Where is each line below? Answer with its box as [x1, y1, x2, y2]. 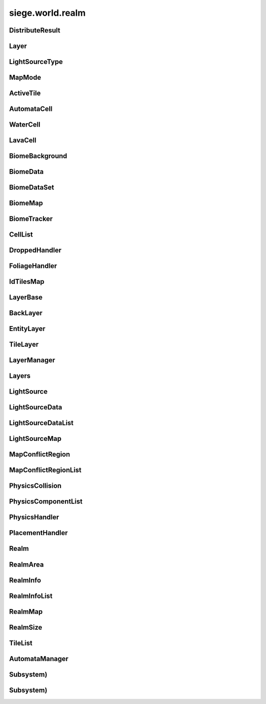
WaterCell [9, 121, 40, 129]
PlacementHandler [9, 529, 68, 537]
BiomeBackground [9, 152, 67, 160]
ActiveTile [9, 89, 41, 98]
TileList [9, 638, 33, 647]
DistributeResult [9, 26, 61, 34]
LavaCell [9, 136, 36, 145]
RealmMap [9, 607, 43, 616]
